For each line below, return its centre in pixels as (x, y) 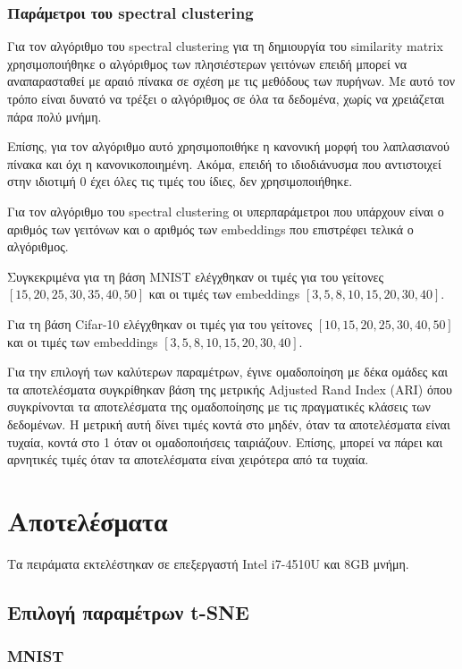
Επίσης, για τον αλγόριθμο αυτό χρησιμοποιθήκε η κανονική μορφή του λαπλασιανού (228, 146)
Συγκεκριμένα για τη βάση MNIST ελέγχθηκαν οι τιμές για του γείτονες (195, 276)
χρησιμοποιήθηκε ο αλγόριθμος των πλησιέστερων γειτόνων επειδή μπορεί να (207, 63)
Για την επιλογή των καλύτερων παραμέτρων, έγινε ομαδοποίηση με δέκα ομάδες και (228, 372)
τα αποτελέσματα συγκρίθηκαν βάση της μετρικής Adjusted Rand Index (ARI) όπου (230, 389)
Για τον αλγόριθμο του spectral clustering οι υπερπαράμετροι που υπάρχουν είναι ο (226, 211)
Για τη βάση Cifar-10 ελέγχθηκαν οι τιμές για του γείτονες (160, 323)
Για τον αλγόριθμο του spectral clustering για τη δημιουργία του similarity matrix (225, 46)
